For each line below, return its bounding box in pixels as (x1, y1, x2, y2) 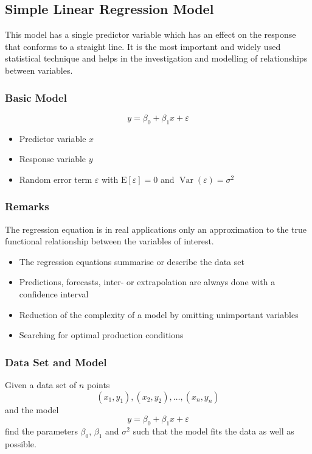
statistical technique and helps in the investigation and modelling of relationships (5, 52, 308, 65)
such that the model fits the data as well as (133, 424, 294, 437)
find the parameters (5, 424, 78, 437)
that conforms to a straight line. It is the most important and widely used (5, 40, 281, 52)
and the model (5, 403, 59, 416)
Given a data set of (5, 378, 77, 391)
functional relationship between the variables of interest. (5, 235, 214, 247)
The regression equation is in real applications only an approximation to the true (5, 222, 307, 235)
